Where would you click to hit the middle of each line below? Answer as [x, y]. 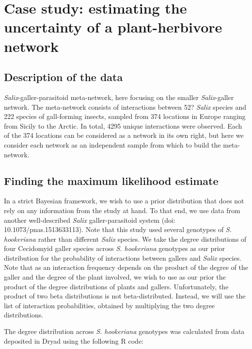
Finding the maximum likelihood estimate [111, 180]
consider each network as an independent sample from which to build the [112, 144]
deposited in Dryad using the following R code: [74, 341]
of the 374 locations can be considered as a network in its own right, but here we [124, 135]
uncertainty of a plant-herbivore [113, 27]
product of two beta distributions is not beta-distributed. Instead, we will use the [125, 296]
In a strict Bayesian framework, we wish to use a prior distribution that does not [124, 201]
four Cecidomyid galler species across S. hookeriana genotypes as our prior [115, 248]
